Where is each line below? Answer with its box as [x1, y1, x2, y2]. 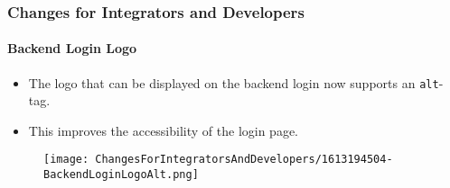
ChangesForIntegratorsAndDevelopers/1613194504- [95, 153, 393, 166]
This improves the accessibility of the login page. [28, 121, 299, 139]
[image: [43, 153, 89, 166]
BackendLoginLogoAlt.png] [43, 168, 199, 182]
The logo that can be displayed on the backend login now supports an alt [28, 73, 439, 92]
